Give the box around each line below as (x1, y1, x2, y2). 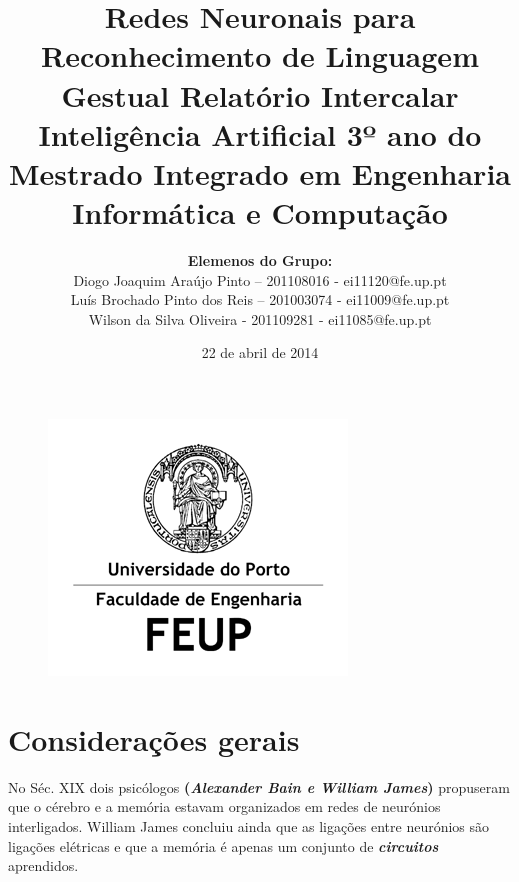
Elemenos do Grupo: (187, 250, 333, 271)
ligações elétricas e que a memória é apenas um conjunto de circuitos (8, 835, 439, 856)
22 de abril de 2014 (201, 342, 319, 363)
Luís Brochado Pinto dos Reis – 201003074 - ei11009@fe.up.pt (70, 289, 450, 310)
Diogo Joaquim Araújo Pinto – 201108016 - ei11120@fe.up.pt (73, 269, 447, 290)
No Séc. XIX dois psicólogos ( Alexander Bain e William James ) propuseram (8, 776, 510, 797)
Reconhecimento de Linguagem (41, 35, 479, 76)
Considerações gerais (8, 718, 300, 759)
